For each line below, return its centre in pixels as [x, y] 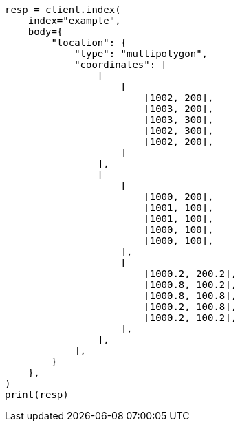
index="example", [74, 21]
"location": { [89, 43]
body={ [45, 32]
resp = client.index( [63, 10]
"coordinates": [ [121, 65]
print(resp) [37, 395]
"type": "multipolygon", [141, 54]
